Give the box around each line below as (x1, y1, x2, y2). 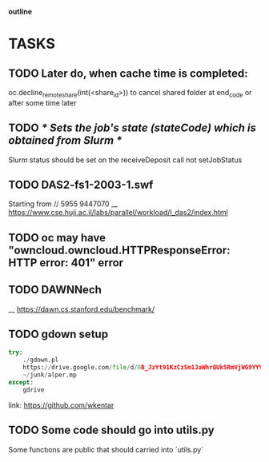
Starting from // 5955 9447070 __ (8, 199, 118, 209)
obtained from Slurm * (8, 133, 122, 147)
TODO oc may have (8, 231, 106, 245)
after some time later (8, 98, 77, 107)
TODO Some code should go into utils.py (8, 424, 215, 437)
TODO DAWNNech (8, 283, 102, 297)
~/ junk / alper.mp (22, 371, 78, 379)
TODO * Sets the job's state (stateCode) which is (8, 121, 257, 135)
